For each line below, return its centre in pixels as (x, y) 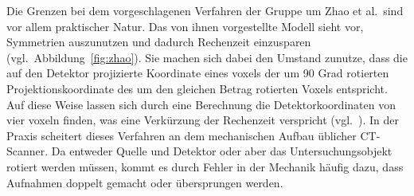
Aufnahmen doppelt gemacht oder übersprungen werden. (145, 182)
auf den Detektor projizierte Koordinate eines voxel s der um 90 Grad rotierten (198, 73)
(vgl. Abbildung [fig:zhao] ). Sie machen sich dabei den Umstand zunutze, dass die (207, 57)
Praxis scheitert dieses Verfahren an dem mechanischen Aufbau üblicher (182, 135)
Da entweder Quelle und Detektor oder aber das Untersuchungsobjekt (222, 151)
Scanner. (27, 151)
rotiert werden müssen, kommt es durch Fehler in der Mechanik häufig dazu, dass (205, 166)
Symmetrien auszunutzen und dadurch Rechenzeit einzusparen (159, 42)
